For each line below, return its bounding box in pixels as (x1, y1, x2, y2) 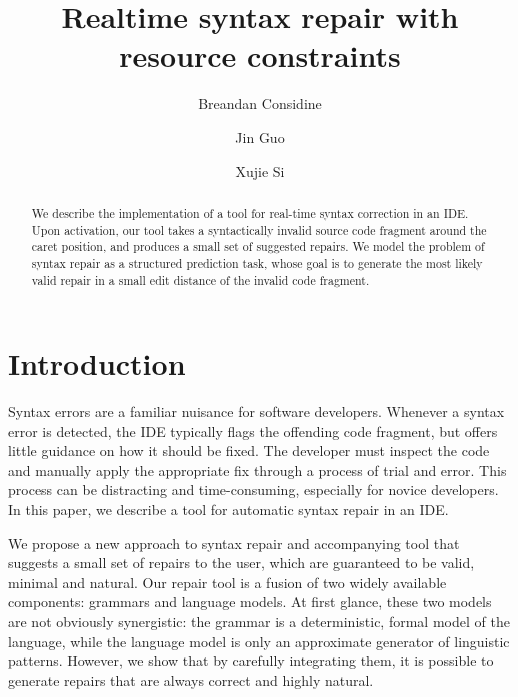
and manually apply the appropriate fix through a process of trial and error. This (8, 459, 507, 480)
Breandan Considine (198, 93, 322, 114)
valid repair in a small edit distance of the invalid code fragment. (31, 271, 370, 288)
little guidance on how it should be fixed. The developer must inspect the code (8, 440, 490, 461)
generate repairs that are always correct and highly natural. (8, 669, 374, 690)
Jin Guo (235, 126, 285, 147)
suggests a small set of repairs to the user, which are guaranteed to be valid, (8, 552, 475, 573)
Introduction (8, 343, 186, 384)
